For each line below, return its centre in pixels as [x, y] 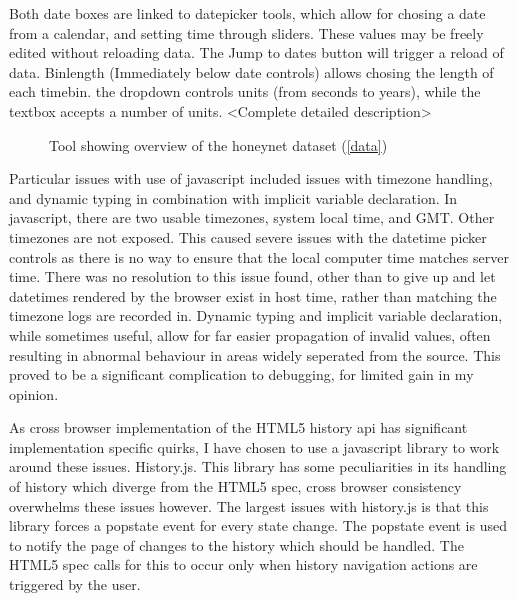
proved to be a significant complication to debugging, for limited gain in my [241, 374]
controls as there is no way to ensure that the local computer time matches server [259, 256]
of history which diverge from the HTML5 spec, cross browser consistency [235, 486]
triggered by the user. [75, 584]
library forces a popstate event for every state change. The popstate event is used [258, 525]
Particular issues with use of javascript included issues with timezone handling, [251, 178]
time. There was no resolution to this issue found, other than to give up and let [252, 276]
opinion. [34, 393]
